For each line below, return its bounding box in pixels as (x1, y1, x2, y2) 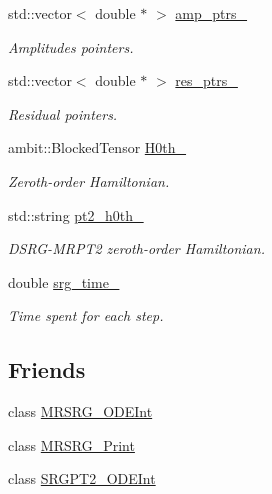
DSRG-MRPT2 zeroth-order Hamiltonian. (8, 238, 265, 259)
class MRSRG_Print (8, 434, 135, 455)
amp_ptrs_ (175, 3, 248, 23)
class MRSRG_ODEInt (8, 401, 153, 422)
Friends (8, 354, 86, 385)
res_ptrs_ (175, 70, 238, 91)
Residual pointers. (8, 103, 118, 124)
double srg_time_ (8, 271, 120, 292)
